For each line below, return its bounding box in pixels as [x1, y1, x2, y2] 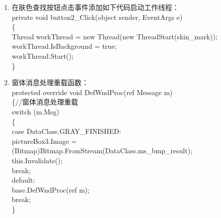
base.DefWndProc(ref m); [11, 184, 90, 195]
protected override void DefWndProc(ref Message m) [11, 87, 173, 97]
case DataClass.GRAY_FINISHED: [11, 126, 121, 136]
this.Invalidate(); [11, 155, 63, 165]
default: [11, 175, 35, 185]
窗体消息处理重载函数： [11, 77, 89, 88]
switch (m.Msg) [11, 106, 59, 116]
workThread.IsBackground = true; [11, 41, 117, 51]
